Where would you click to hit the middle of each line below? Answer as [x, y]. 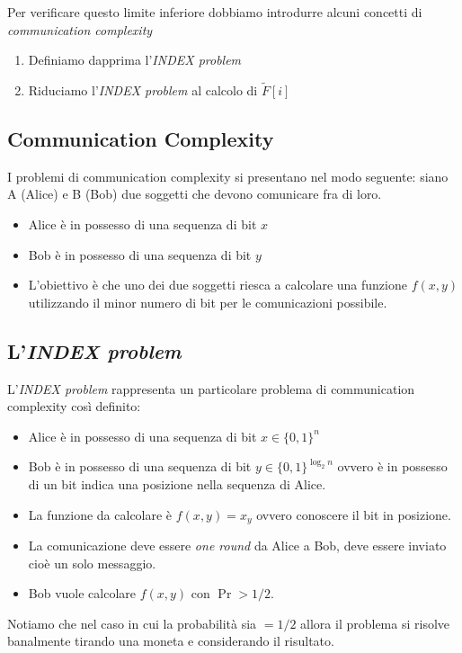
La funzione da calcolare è [100, 514]
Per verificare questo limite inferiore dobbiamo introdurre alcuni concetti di [215, 12]
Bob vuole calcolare [82, 593]
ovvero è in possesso [392, 466]
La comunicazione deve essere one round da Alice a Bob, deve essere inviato [237, 545]
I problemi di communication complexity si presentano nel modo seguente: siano [228, 176]
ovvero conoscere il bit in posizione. [354, 514]
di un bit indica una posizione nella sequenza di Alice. [177, 483]
